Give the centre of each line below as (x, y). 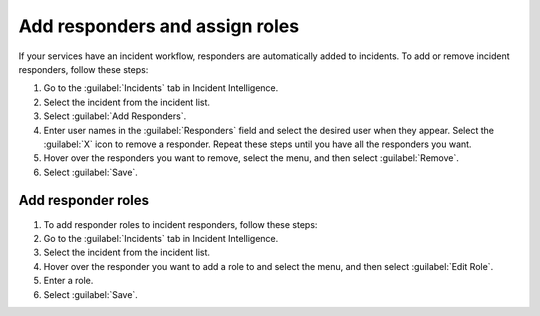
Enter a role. (68, 281)
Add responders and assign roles (159, 26)
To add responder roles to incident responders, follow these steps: (180, 224)
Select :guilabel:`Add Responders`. (115, 116)
